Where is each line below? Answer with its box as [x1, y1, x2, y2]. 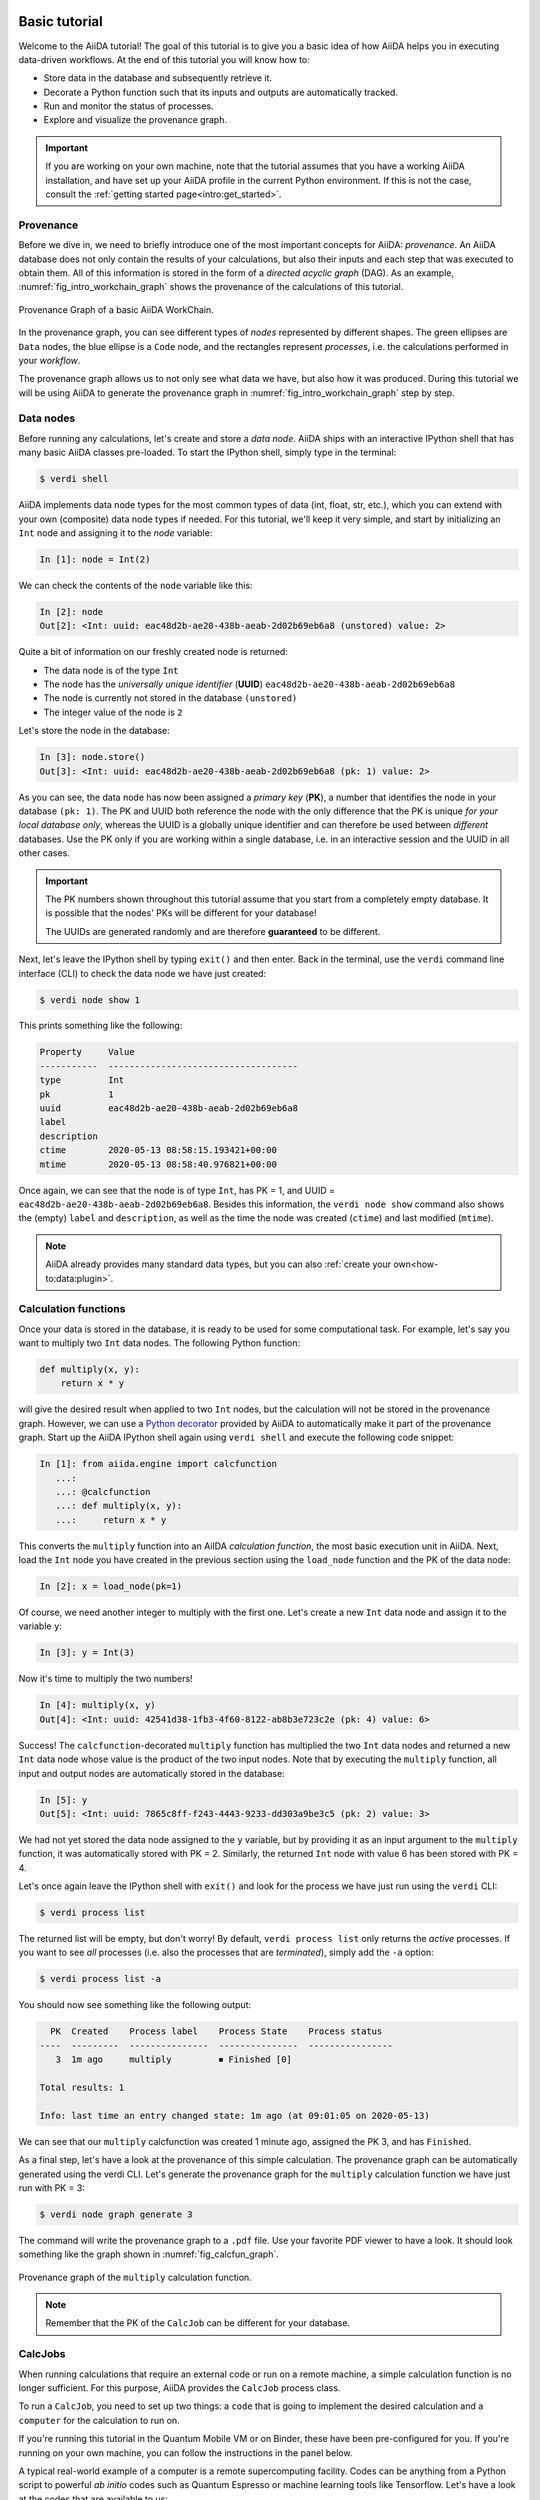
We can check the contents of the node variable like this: [18, 579, 254, 591]
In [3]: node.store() [39, 751, 146, 763]
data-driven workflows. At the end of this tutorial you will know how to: [18, 53, 310, 65]
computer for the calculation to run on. [18, 2414, 180, 2426]
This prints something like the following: [18, 1020, 183, 1032]
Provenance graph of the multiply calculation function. [18, 2271, 252, 2283]
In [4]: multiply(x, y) [39, 1700, 157, 1711]
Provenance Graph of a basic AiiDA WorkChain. [18, 303, 214, 315]
